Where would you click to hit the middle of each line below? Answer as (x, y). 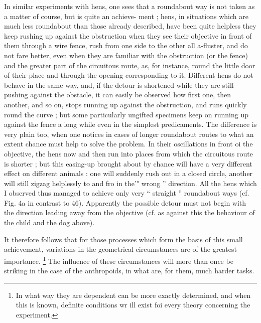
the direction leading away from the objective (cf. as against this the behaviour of (129, 212)
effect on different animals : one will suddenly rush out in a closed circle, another (128, 173)
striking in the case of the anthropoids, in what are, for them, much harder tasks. (129, 271)
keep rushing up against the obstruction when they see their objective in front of (128, 35)
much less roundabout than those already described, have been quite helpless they (130, 26)
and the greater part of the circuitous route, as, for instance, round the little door (130, 65)
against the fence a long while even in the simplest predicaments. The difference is (130, 124)
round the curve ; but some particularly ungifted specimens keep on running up (126, 114)
